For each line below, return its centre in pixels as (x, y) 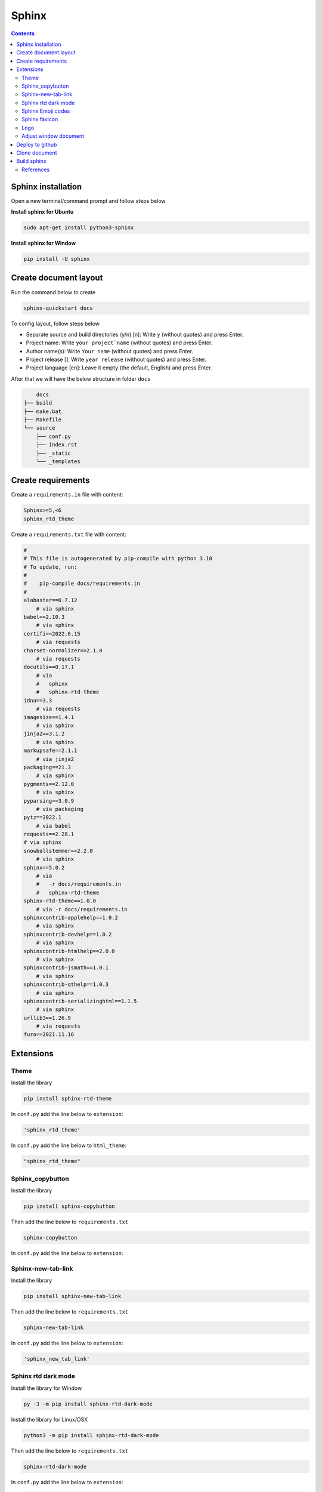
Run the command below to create (53, 292)
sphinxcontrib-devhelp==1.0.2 (68, 934)
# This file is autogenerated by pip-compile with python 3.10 (118, 559)
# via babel (54, 826)
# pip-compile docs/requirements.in (82, 584)
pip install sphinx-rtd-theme (68, 1099)
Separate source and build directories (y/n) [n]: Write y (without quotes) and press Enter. (135, 334)
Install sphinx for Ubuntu (42, 212)
